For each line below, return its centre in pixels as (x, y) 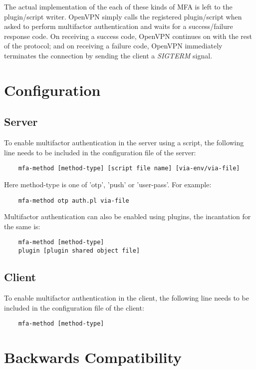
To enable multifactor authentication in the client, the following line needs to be (127, 297)
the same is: (22, 226)
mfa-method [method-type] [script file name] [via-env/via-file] (129, 169)
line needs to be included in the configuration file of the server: (100, 152)
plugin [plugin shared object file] (79, 251)
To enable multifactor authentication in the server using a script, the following (124, 143)
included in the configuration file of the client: (74, 307)
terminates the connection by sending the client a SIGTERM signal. (108, 55)
